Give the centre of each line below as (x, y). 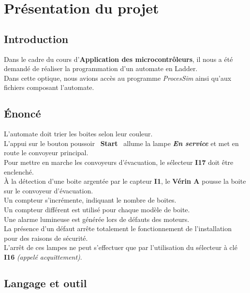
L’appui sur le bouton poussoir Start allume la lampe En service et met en (121, 143)
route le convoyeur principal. (46, 153)
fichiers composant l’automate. (49, 87)
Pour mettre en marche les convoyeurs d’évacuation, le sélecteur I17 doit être (119, 162)
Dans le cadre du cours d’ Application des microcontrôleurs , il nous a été (118, 59)
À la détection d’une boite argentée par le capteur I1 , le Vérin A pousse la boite (125, 181)
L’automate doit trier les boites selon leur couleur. (78, 134)
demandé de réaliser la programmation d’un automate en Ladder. (101, 68)
